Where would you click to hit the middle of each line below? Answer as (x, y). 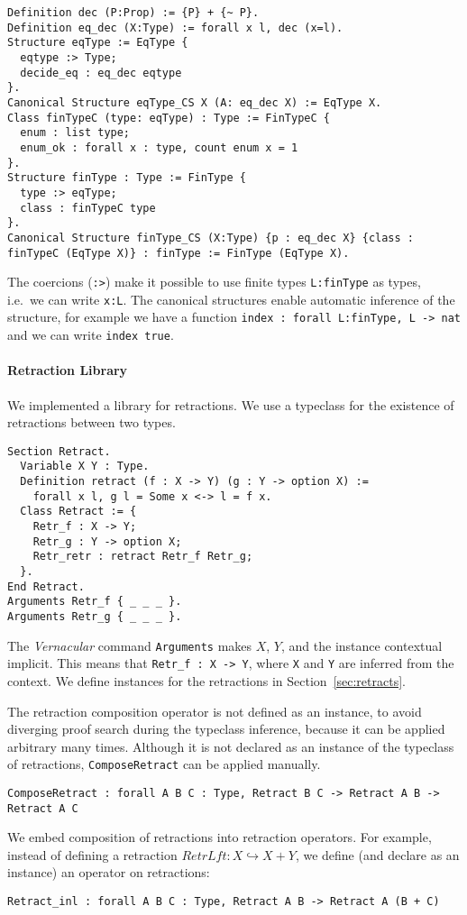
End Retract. (46, 586)
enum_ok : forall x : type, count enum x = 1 (159, 147)
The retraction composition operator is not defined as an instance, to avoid (215, 711)
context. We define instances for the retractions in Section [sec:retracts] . (206, 680)
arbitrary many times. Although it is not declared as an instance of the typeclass (231, 746)
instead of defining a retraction (92, 854)
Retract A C (43, 808)
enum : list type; (75, 133)
